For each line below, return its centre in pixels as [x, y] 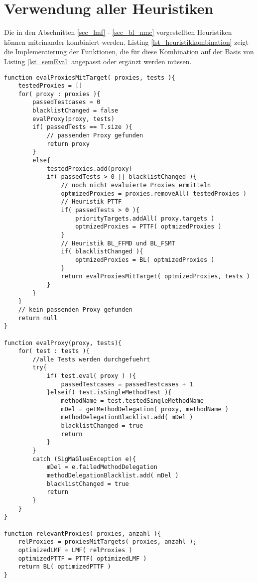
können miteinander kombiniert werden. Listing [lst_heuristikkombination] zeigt [127, 42]
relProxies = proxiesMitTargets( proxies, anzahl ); [107, 542]
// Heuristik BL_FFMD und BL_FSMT [118, 243]
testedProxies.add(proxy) [89, 169]
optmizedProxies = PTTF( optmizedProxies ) [148, 227]
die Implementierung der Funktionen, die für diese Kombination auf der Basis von [129, 52]
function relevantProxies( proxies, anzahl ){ [82, 533]
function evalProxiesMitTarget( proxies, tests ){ [90, 77]
